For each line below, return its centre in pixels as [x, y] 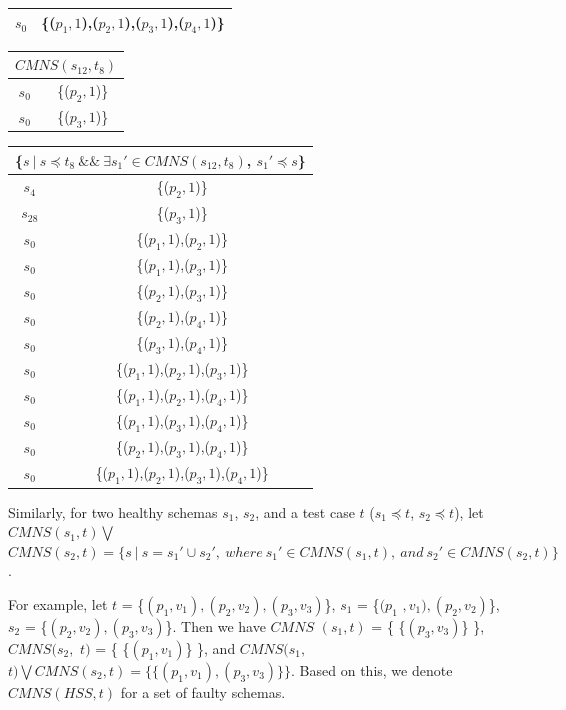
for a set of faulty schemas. [203, 692]
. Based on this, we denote [372, 670]
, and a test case [305, 511]
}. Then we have [215, 626]
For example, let [58, 604]
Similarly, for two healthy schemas [113, 511]
